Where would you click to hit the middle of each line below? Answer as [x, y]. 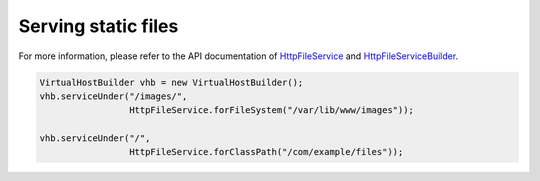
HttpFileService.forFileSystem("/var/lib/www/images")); [271, 110]
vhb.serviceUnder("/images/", [113, 96]
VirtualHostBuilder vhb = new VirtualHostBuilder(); [171, 82]
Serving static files [98, 26]
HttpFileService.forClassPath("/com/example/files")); [266, 152]
